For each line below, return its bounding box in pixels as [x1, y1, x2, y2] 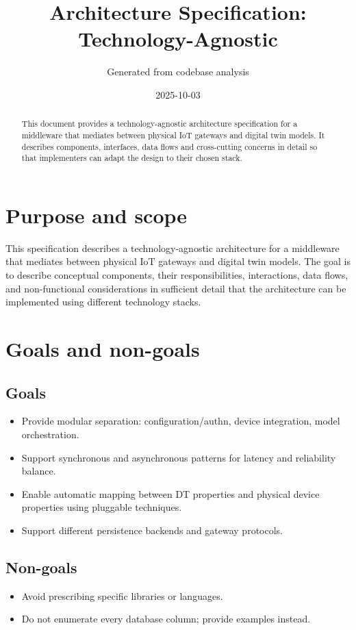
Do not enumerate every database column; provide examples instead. [21, 612, 311, 626]
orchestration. [21, 427, 79, 441]
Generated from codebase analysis [107, 64, 249, 79]
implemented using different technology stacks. [5, 294, 201, 309]
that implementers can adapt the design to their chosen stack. [21, 152, 242, 164]
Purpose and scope [5, 201, 188, 229]
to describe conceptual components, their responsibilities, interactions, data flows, [5, 268, 348, 282]
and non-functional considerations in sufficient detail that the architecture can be [5, 281, 346, 295]
